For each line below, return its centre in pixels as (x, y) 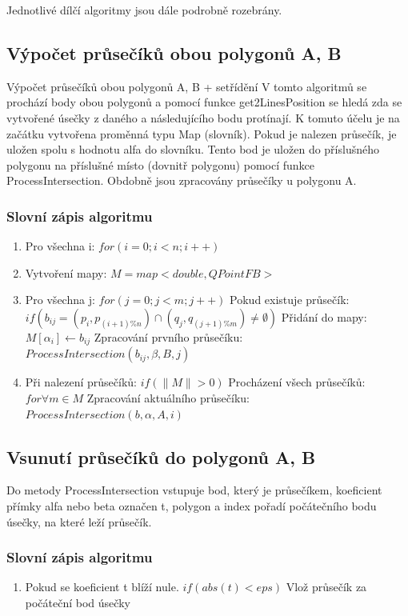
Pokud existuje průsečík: (290, 300)
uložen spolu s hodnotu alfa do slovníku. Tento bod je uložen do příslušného (193, 149)
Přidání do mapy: (324, 316)
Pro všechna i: (60, 246)
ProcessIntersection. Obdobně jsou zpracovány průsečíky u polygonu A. (182, 180)
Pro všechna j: (60, 300)
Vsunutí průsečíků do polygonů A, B (161, 456)
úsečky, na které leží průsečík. (79, 521)
